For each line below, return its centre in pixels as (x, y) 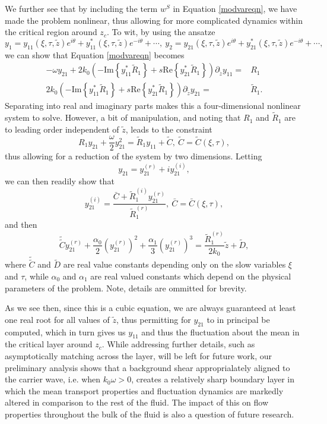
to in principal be (238, 319)
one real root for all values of (57, 319)
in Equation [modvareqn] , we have (235, 8)
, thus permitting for (153, 319)
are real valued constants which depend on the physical (191, 276)
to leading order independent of (62, 129)
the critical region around (51, 32)
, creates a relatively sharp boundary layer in (213, 379)
